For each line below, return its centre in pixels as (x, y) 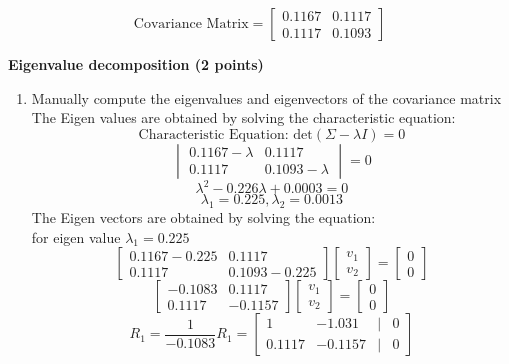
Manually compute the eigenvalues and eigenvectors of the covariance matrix (266, 97)
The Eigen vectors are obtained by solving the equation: (203, 217)
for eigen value (76, 236)
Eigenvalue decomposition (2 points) (136, 64)
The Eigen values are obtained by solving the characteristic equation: (243, 117)
